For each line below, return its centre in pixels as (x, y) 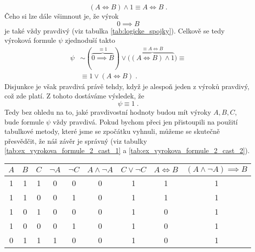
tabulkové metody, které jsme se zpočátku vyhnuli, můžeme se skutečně (112, 131)
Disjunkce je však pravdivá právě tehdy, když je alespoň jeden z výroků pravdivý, (127, 86)
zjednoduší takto (90, 40)
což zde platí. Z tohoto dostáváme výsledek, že (74, 96)
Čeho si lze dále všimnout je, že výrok (62, 16)
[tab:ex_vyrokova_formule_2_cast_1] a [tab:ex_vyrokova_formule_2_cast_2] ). (127, 150)
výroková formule (30, 40)
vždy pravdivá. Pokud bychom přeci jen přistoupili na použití (145, 121)
